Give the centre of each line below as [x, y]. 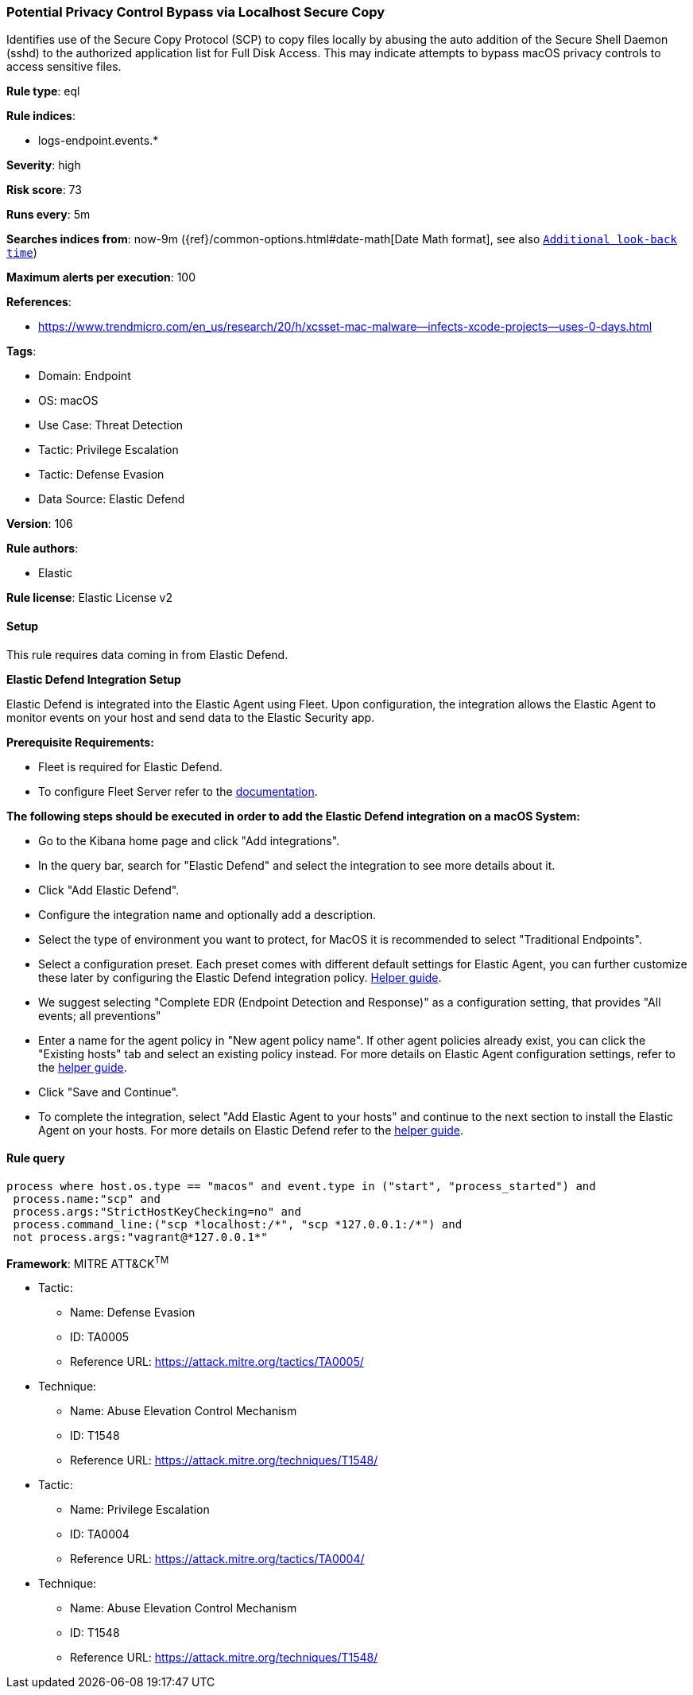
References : [39, 302]
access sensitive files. [64, 67]
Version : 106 [40, 524]
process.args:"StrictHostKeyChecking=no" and [157, 1211]
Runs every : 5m [48, 215]
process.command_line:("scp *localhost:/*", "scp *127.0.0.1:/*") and [238, 1224]
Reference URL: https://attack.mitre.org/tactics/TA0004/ [217, 1559]
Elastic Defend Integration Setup [94, 679]
